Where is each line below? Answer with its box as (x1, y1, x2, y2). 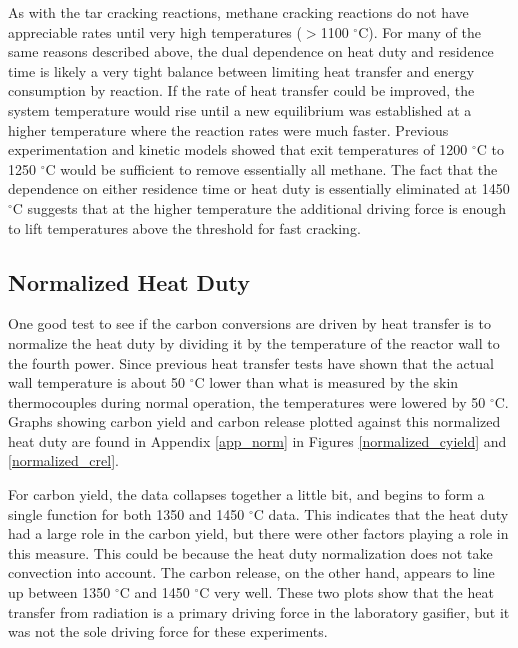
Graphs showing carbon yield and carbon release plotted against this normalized (8, 411, 501, 432)
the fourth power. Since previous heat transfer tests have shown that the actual (8, 352, 494, 373)
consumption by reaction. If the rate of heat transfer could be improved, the (8, 80, 475, 101)
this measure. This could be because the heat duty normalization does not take (8, 542, 493, 563)
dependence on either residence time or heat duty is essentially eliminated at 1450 (8, 178, 510, 199)
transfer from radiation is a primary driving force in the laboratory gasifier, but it (8, 601, 510, 622)
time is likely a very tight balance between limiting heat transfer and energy (8, 60, 475, 81)
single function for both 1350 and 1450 (8, 503, 245, 524)
